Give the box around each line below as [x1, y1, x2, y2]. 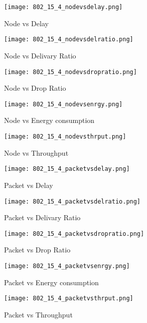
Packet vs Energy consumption [4, 277, 99, 287]
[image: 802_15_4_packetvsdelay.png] [4, 165, 130, 173]
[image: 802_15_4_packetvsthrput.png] [4, 295, 133, 302]
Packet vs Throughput [4, 309, 73, 319]
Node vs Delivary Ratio [4, 50, 76, 60]
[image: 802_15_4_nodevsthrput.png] [4, 133, 126, 140]
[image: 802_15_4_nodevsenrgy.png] [4, 100, 123, 108]
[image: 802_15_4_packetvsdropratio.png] [4, 230, 144, 237]
